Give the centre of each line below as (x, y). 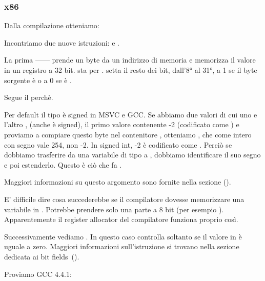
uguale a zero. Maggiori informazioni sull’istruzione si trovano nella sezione (122, 246)
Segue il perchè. (29, 97)
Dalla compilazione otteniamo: (52, 25)
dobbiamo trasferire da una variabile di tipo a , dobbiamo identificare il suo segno (132, 155)
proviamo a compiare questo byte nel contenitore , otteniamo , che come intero (128, 134)
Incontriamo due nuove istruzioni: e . (62, 42)
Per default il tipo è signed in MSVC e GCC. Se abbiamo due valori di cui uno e (131, 114)
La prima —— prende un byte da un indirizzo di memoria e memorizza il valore (130, 60)
